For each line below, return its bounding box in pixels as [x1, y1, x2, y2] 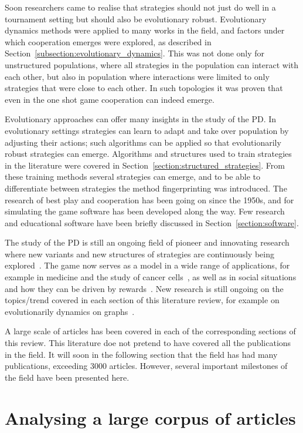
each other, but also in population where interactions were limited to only [5, 70, 270, 82]
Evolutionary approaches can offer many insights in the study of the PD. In [5, 113, 277, 125]
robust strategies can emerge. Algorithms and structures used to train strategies [5, 147, 292, 160]
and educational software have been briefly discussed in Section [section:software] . [5, 216, 299, 229]
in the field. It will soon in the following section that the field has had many [5, 348, 278, 360]
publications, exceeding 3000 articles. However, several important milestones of [5, 360, 288, 372]
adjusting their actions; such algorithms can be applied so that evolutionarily [5, 136, 281, 148]
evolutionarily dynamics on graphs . [5, 305, 135, 317]
